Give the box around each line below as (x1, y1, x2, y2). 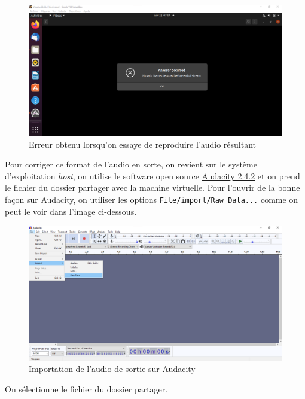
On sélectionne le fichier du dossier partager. (5, 382, 168, 395)
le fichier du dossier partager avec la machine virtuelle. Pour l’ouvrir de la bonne (5, 181, 300, 194)
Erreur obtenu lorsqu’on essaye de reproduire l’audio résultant (29, 138, 257, 150)
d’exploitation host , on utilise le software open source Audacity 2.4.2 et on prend (5, 169, 300, 182)
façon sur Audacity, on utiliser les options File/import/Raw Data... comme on (5, 193, 298, 205)
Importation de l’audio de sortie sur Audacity (29, 363, 196, 375)
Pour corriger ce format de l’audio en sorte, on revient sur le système (5, 158, 257, 170)
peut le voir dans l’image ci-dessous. (5, 205, 137, 217)
